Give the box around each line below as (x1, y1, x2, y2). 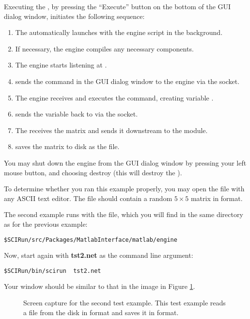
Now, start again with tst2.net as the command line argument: (4, 250, 193, 260)
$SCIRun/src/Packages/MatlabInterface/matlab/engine (4, 236, 177, 243)
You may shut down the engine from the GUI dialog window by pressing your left (4, 157, 247, 168)
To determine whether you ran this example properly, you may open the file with (4, 184, 245, 194)
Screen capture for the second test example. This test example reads (23, 298, 226, 307)
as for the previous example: (4, 218, 88, 229)
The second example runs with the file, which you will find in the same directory (4, 209, 243, 219)
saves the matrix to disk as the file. (15, 141, 120, 151)
